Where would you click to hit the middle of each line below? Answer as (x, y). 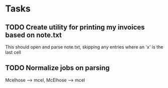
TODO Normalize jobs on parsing (57, 68)
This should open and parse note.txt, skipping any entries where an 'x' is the (84, 47)
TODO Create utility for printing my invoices (75, 27)
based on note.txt (33, 35)
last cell (13, 52)
